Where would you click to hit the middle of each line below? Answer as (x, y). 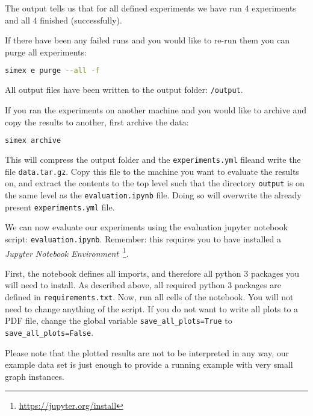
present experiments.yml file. (60, 206)
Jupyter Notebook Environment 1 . (67, 252)
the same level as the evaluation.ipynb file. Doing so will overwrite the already (153, 194)
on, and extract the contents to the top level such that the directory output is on (155, 183)
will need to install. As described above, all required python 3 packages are (143, 285)
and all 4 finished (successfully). (64, 20)
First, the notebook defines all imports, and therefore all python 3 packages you (152, 273)
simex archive (33, 141)
